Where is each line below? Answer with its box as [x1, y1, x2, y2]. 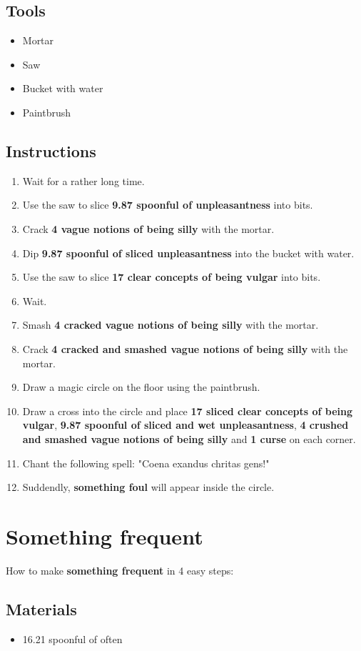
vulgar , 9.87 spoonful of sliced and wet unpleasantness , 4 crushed [22, 417, 349, 432]
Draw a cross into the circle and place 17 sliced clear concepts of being [22, 403, 353, 418]
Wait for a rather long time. [22, 173, 145, 188]
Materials [6, 597, 77, 620]
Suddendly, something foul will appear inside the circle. [22, 479, 275, 495]
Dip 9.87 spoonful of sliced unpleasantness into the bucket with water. [22, 245, 355, 260]
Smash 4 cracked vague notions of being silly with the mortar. [22, 317, 319, 332]
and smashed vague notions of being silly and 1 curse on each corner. [22, 431, 356, 446]
